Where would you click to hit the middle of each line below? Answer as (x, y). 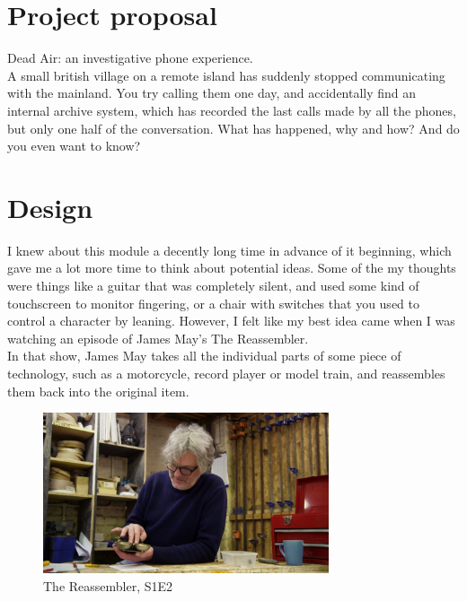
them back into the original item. (98, 391)
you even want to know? (74, 146)
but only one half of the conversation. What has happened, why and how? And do (233, 128)
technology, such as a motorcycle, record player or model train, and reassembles (226, 373)
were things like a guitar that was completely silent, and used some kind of (213, 285)
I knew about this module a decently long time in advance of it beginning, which (229, 250)
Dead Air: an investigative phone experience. (130, 58)
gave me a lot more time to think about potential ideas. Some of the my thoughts (232, 268)
